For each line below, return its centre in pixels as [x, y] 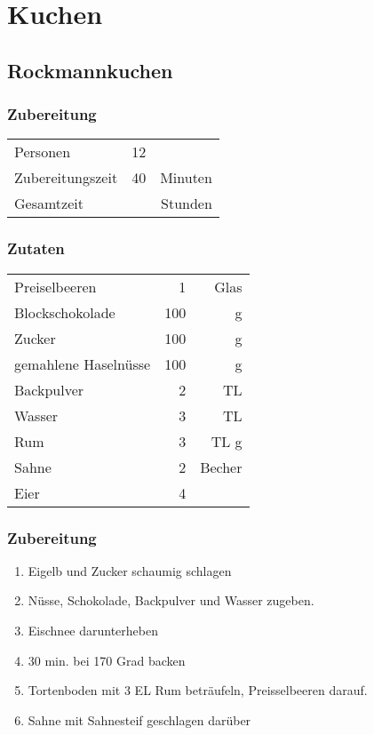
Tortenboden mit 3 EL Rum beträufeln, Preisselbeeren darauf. [198, 690]
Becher [221, 467]
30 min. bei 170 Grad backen [107, 660]
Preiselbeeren [56, 286]
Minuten [186, 178]
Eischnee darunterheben [93, 630]
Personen [43, 152]
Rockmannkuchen [90, 70]
